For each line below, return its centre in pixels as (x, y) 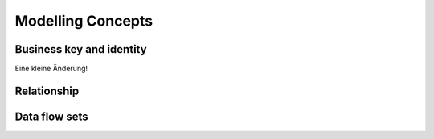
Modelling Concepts (84, 21)
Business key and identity (81, 49)
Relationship (47, 91)
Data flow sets (51, 116)
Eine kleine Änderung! (51, 69)
